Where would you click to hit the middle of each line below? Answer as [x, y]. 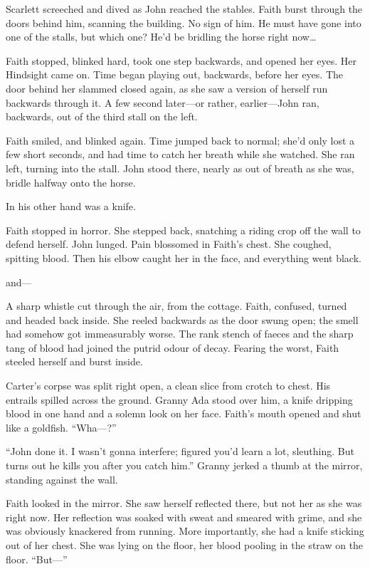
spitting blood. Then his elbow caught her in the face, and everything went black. [184, 257]
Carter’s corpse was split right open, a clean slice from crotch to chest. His [168, 386]
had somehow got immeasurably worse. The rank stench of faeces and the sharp [180, 334]
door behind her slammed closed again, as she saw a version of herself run [167, 88]
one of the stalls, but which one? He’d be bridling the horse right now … [161, 37]
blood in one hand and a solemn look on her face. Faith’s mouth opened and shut [184, 413]
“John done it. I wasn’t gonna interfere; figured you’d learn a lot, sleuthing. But [180, 451]
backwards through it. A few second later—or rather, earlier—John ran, [163, 102]
